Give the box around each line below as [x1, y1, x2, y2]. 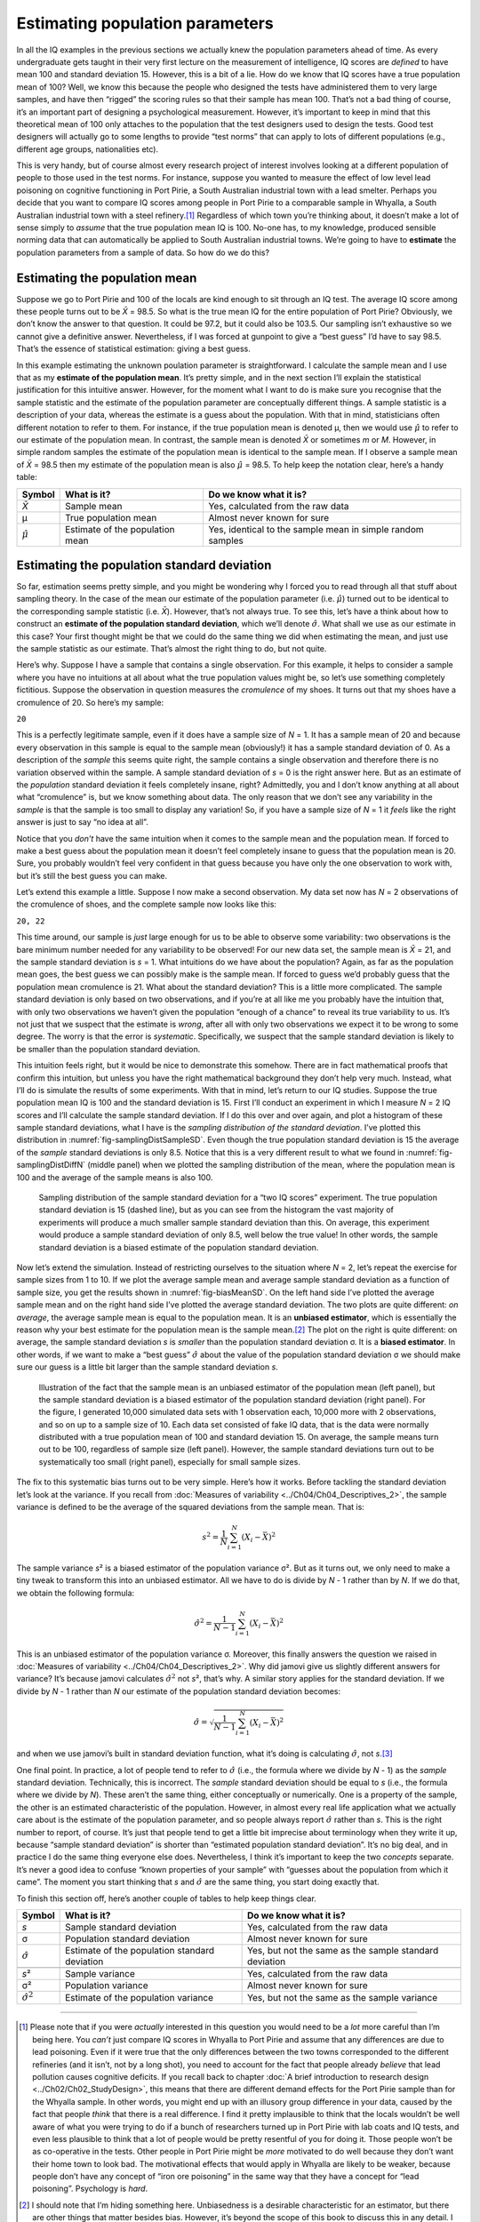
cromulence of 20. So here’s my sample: [16, 697, 164, 707]
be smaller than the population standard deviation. [16, 1043, 201, 1054]
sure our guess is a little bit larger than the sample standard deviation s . [16, 1362, 279, 1372]
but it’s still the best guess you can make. [16, 870, 168, 881]
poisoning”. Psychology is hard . [32, 2183, 148, 2194]
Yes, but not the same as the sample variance [246, 1992, 438, 2004]
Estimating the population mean [16, 270, 197, 285]
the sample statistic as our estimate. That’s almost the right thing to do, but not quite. [16, 643, 327, 654]
